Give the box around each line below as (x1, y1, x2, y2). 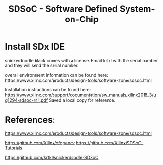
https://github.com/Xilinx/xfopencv (5, 140, 75, 145)
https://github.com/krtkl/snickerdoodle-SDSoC (5, 154, 99, 160)
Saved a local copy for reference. (49, 97, 116, 103)
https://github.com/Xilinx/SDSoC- (76, 140, 144, 145)
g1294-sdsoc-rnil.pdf (5, 97, 48, 103)
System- (119, 3, 155, 15)
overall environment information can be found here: (5, 72, 108, 78)
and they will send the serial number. (5, 62, 79, 68)
